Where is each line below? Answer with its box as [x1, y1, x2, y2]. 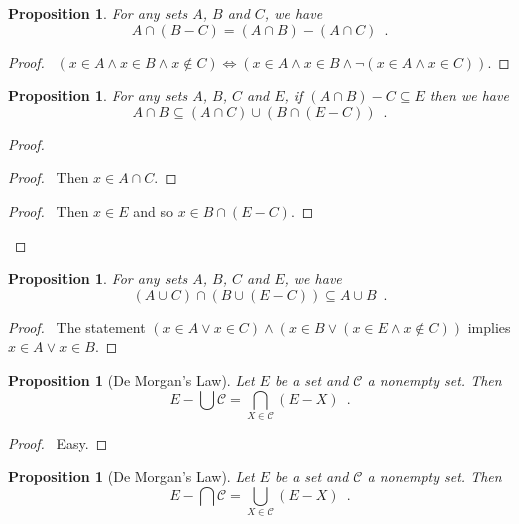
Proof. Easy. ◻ [8, 432, 108, 453]
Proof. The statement [8, 316, 146, 337]
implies [467, 316, 511, 337]
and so [133, 200, 173, 221]
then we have [429, 85, 509, 106]
